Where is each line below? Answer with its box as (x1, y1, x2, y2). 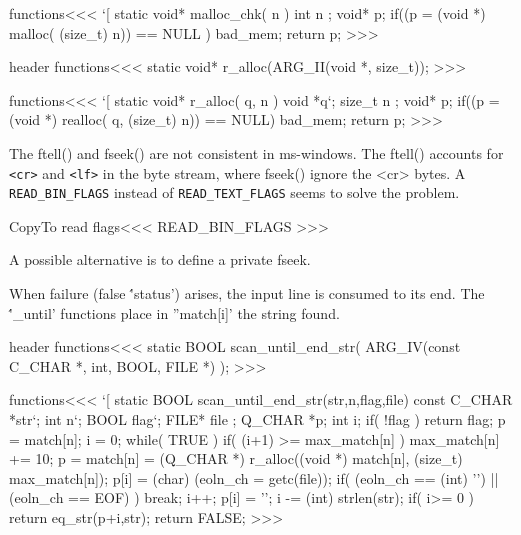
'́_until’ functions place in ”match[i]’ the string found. (9, 302, 340, 323)
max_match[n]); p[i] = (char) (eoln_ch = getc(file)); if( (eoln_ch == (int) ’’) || (9, 467, 499, 488)
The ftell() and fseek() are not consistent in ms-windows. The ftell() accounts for (9, 142, 504, 163)
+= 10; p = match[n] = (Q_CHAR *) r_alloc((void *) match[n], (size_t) (9, 448, 463, 469)
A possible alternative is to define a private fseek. (9, 249, 311, 270)
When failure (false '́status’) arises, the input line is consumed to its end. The (9, 283, 485, 304)
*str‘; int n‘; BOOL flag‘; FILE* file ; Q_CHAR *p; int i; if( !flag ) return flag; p (9, 409, 506, 430)
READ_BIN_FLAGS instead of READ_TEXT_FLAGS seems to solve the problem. (9, 182, 460, 203)
